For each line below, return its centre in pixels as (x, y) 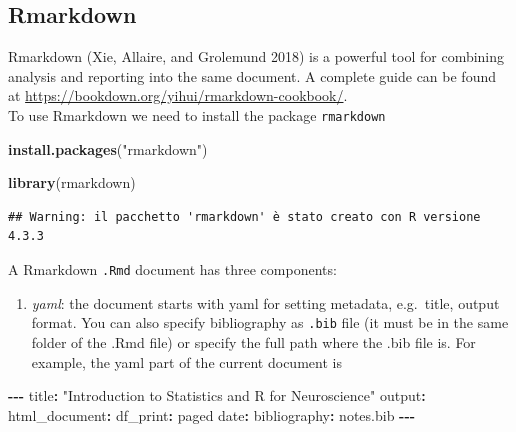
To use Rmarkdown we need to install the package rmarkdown (197, 114)
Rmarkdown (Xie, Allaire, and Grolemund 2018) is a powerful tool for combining (256, 56)
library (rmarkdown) (72, 182)
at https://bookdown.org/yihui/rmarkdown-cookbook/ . (178, 95)
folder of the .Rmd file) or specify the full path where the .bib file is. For (253, 341)
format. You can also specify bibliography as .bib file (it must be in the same (270, 322)
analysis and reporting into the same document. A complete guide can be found (252, 75)
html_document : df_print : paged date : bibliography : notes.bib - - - (212, 414)
